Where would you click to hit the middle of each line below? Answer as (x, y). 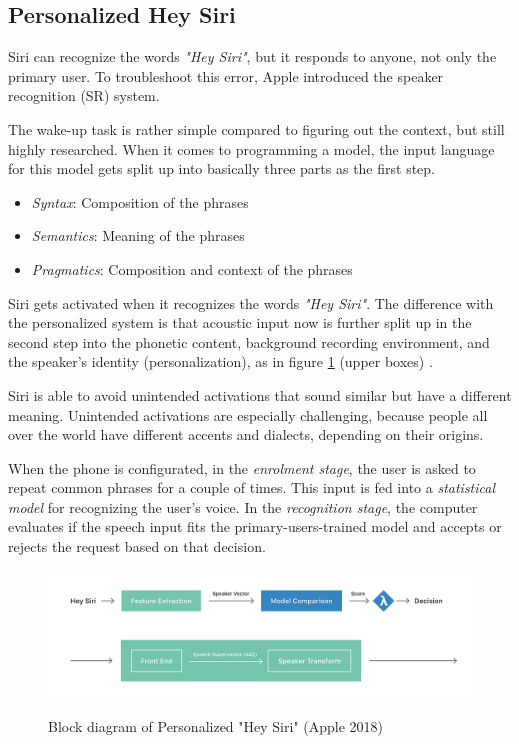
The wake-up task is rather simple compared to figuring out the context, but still (256, 128)
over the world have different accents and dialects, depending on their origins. (246, 434)
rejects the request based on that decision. (137, 546)
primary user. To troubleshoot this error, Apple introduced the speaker (226, 75)
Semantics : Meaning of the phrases (138, 235)
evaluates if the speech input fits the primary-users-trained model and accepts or (255, 526)
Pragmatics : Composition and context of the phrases (192, 268)
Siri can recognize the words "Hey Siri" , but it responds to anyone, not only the (252, 56)
